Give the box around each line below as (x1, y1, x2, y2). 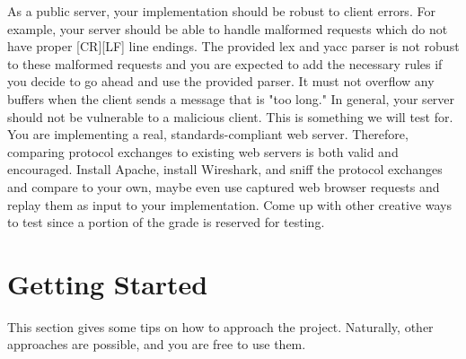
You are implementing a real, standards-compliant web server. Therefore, (7, 125, 409, 144)
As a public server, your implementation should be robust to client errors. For (7, 2, 435, 20)
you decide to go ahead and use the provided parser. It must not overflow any (7, 72, 435, 91)
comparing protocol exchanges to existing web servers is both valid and (7, 142, 399, 161)
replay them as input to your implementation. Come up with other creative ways (7, 195, 452, 214)
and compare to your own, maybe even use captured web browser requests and (7, 177, 440, 196)
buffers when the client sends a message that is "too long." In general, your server (7, 89, 455, 108)
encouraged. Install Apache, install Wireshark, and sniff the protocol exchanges (7, 160, 443, 179)
